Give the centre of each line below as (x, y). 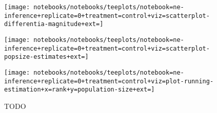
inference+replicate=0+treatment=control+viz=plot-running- (109, 81)
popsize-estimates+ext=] (46, 57)
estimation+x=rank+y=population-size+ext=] (80, 90)
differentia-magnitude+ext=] (54, 24)
